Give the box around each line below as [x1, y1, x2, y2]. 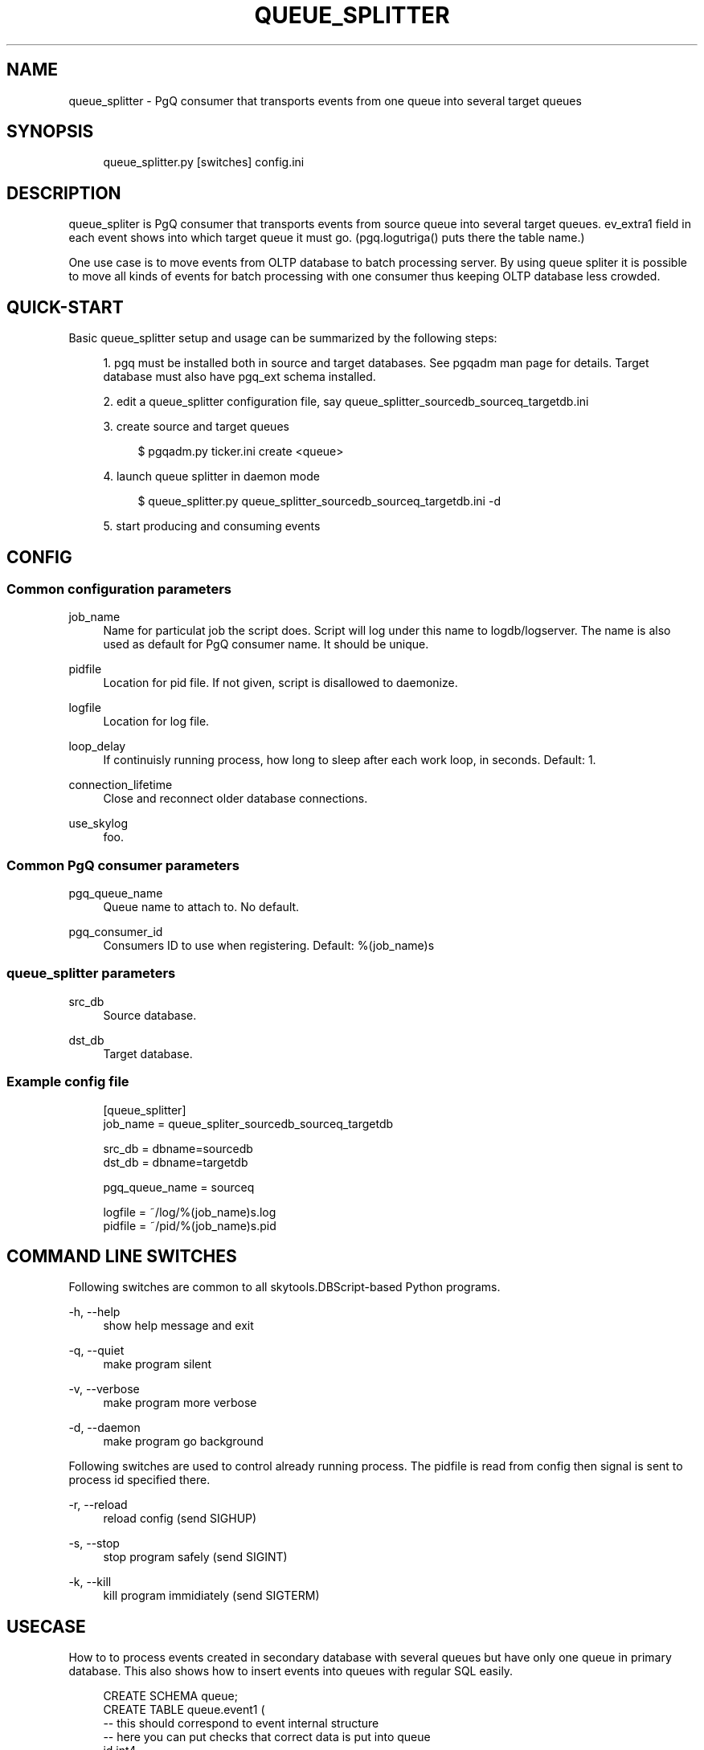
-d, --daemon [68, 1421, 141, 1435]
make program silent [103, 1357, 212, 1372]
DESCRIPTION [6, 182, 121, 203]
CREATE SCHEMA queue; [103, 1689, 238, 1703]
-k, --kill [68, 1575, 112, 1589]
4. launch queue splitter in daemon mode [103, 469, 320, 484]
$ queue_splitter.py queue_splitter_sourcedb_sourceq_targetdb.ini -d [137, 494, 501, 509]
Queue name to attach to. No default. [103, 900, 300, 914]
